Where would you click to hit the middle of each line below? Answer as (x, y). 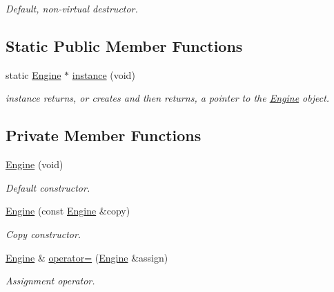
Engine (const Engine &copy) (68, 211)
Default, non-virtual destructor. (72, 8)
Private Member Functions (104, 135)
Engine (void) (35, 164)
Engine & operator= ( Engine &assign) (87, 257)
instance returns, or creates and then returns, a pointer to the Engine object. (168, 98)
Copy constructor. (43, 234)
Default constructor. (48, 187)
